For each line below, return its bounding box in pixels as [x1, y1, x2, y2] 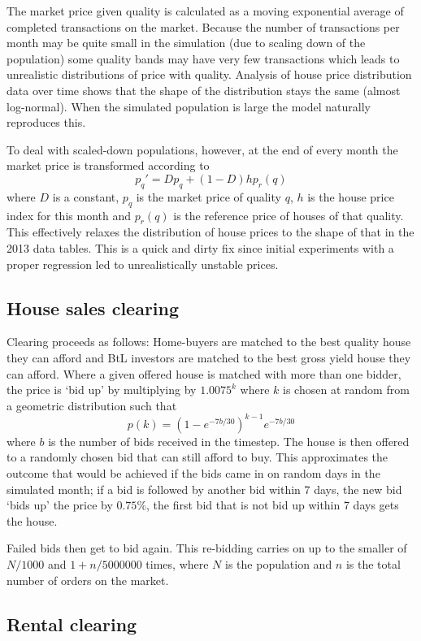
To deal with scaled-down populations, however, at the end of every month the [7, 141, 398, 158]
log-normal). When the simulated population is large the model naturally [7, 97, 371, 115]
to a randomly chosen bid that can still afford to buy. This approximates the [7, 448, 388, 466]
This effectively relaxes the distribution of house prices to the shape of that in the [7, 223, 414, 240]
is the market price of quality [136, 188, 281, 205]
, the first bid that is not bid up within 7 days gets [146, 496, 399, 513]
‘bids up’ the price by [7, 496, 113, 513]
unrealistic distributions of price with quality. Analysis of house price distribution [7, 66, 412, 83]
